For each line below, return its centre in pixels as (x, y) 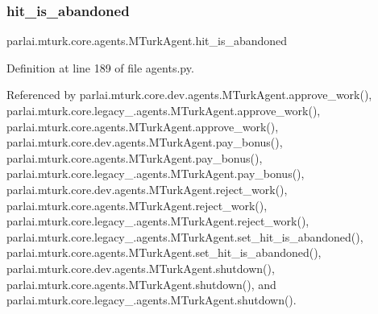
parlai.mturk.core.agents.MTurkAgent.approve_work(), (143, 126)
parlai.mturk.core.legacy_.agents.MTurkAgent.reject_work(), (158, 221)
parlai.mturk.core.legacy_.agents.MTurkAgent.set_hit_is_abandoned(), (185, 236)
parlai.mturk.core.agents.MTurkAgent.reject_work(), (137, 205)
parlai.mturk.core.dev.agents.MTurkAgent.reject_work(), (147, 189)
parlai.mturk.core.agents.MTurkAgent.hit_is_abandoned (147, 41)
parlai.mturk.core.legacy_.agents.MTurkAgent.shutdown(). (152, 300)
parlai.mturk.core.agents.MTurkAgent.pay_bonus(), (135, 157)
